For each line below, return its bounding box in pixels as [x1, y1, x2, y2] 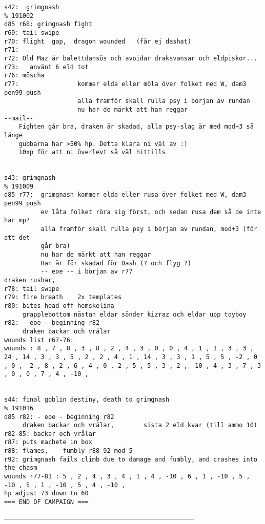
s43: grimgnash [4, 174, 56, 182]
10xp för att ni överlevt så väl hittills [18, 149, 166, 156]
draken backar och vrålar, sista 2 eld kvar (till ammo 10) [22, 422, 257, 429]
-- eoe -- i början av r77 [40, 268, 133, 276]
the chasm [4, 464, 37, 472]
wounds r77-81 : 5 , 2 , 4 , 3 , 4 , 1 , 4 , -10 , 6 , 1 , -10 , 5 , [4, 473, 250, 480]
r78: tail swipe [4, 285, 59, 292]
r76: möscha [4, 72, 45, 79]
